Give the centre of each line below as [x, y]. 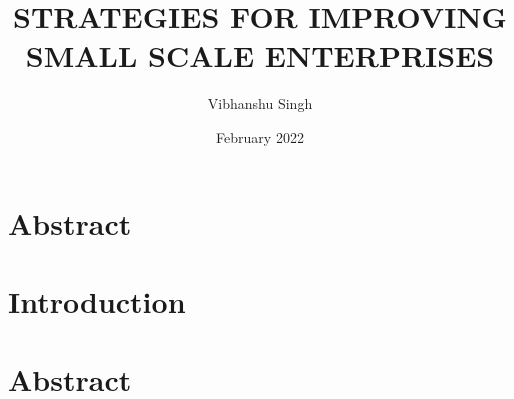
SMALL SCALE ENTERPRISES [260, 55]
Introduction [97, 300]
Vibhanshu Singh [260, 103]
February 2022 [260, 136]
